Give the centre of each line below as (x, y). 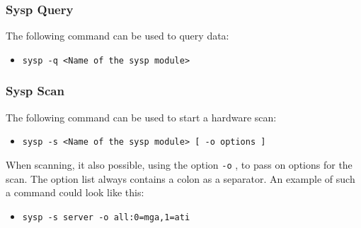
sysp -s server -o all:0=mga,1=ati (106, 217)
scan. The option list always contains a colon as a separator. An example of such (180, 178)
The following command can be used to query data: (118, 36)
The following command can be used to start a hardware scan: (141, 117)
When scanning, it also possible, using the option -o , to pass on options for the (179, 164)
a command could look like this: (75, 192)
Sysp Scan (35, 91)
